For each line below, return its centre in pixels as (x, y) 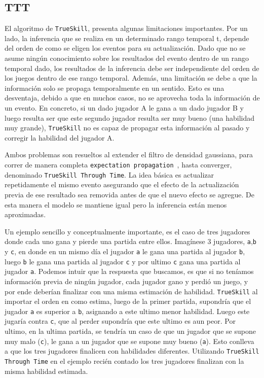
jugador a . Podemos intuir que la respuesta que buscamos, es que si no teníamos (129, 271)
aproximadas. (25, 214)
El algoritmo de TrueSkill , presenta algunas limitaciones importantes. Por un (126, 28)
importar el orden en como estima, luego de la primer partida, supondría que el (128, 301)
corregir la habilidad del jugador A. (60, 137)
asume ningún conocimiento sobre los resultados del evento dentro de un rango (127, 58)
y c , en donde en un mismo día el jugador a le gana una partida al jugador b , (125, 251)
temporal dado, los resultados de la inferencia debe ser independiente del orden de (132, 68)
